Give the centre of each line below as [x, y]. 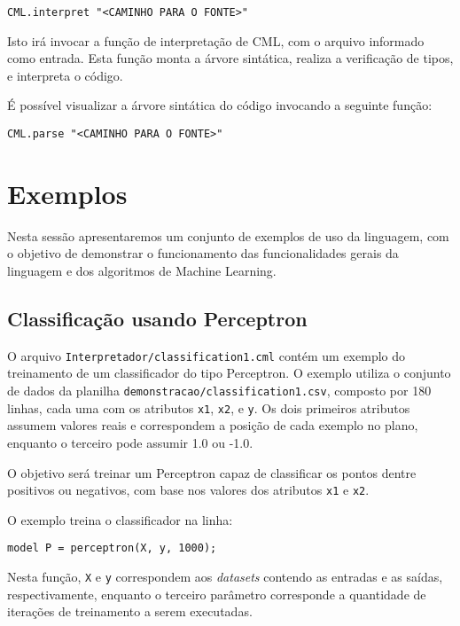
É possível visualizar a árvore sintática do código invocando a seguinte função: [220, 105]
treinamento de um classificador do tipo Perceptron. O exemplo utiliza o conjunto [229, 373]
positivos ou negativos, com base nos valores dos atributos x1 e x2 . [188, 490]
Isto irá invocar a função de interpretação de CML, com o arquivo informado [216, 40]
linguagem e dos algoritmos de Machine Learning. [142, 270]
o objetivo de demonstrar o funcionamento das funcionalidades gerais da [203, 253]
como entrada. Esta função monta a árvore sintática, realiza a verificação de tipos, [230, 58]
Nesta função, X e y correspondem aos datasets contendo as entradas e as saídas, [225, 577]
